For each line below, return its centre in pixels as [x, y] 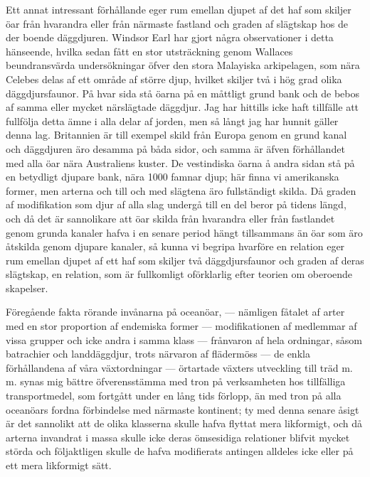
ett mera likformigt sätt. [59, 465]
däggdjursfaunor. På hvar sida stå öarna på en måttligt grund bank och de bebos [183, 93]
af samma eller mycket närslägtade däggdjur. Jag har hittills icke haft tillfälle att [183, 107]
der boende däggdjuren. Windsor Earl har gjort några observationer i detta [170, 37]
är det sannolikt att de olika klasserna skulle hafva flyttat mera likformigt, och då [184, 423]
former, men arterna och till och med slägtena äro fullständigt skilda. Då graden [181, 190]
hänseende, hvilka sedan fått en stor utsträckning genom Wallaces [149, 51]
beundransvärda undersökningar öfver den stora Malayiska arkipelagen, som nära [183, 65]
